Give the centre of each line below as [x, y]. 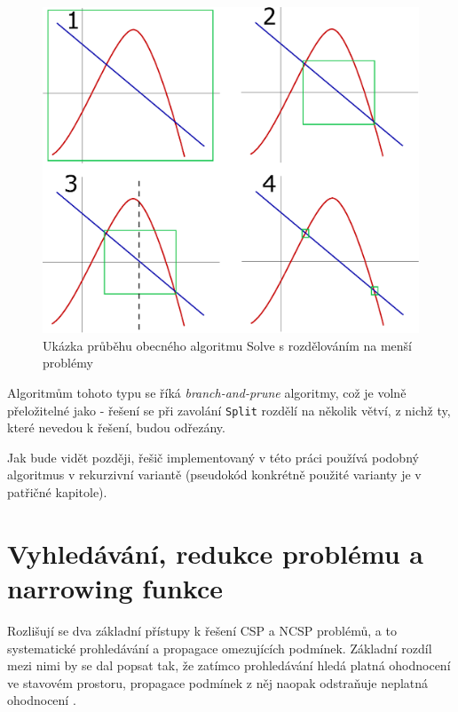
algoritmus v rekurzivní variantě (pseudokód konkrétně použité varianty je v [214, 475]
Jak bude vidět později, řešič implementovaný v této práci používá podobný [213, 457]
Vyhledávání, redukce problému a [215, 553]
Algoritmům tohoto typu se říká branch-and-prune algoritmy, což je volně [207, 393]
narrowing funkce [115, 588]
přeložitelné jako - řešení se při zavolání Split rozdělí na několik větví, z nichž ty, [229, 410]
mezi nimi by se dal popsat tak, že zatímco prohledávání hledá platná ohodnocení [229, 665]
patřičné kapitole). [57, 492]
